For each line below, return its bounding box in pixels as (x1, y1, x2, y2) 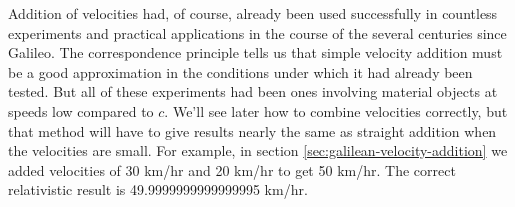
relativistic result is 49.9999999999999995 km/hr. (8, 179, 308, 200)
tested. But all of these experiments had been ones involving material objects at (8, 81, 498, 102)
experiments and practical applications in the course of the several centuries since (8, 22, 507, 43)
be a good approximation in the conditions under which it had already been (8, 61, 473, 82)
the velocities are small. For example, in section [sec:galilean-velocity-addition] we (8, 140, 508, 161)
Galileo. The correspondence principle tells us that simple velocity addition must (8, 42, 503, 63)
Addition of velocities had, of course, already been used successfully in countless (8, 3, 498, 23)
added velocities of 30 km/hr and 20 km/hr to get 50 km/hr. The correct (8, 159, 456, 180)
